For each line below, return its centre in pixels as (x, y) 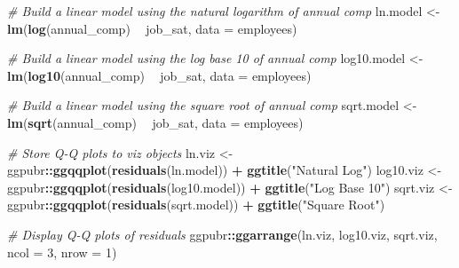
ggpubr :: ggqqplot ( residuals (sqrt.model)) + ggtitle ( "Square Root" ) (196, 205)
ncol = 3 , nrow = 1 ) (62, 252)
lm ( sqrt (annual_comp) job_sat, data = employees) (155, 122)
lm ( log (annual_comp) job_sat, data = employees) (152, 28)
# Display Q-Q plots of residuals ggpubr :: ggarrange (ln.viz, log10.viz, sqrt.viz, (222, 234)
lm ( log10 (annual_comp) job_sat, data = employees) (159, 75)
